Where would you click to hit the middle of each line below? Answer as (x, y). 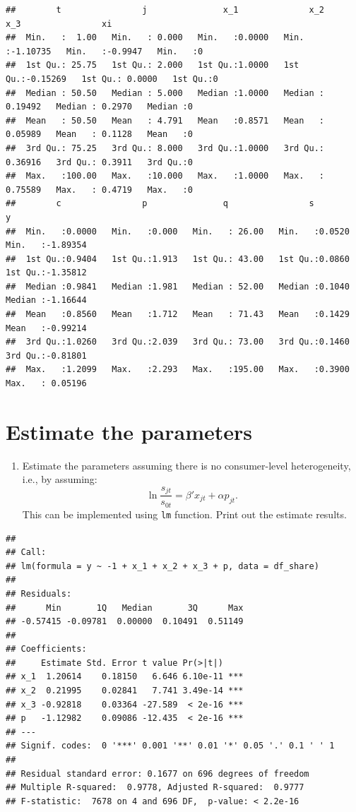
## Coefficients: (46, 649)
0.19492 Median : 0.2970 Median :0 (99, 107)
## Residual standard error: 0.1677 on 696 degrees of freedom (158, 774)
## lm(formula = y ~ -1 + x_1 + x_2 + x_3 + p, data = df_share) (162, 566)
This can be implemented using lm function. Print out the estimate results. (184, 514)
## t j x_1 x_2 (165, 10)
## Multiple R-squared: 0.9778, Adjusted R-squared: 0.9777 (155, 788)
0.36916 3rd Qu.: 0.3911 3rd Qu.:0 (99, 162)
